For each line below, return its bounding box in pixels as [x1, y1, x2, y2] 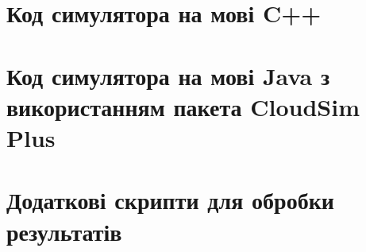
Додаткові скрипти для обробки [6, 184, 334, 216]
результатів [6, 215, 122, 247]
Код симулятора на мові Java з [6, 59, 330, 91]
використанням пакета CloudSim [6, 90, 360, 122]
